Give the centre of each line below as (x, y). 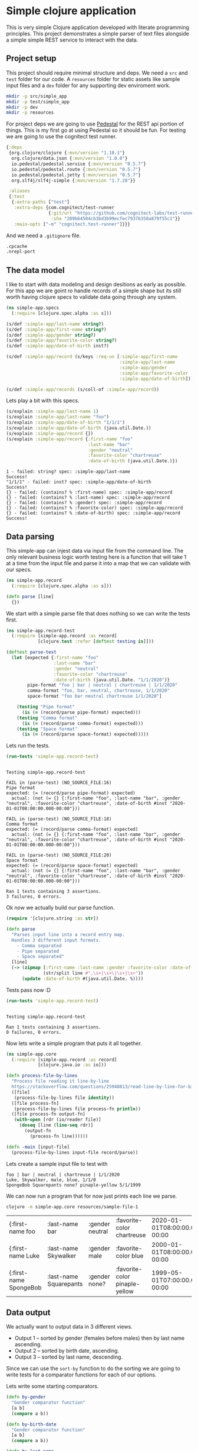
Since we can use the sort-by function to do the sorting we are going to (93, 1369)
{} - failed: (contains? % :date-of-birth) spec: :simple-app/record (93, 513)
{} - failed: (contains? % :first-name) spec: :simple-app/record (89, 492)
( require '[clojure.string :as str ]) (52, 918)
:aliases (19, 191)
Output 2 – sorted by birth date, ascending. (67, 1351)
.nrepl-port (21, 252)
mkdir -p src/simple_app (37, 96)
